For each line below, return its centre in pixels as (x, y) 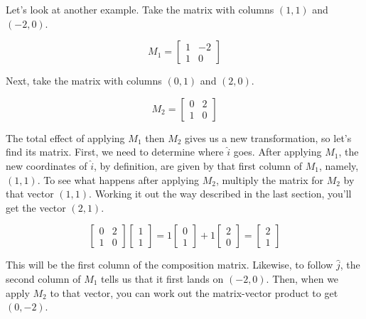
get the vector (36, 207)
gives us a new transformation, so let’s (268, 137)
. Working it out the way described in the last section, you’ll (220, 194)
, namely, (339, 165)
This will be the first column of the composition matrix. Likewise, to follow (169, 265)
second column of (43, 278)
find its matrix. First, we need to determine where (115, 152)
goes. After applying (278, 152)
